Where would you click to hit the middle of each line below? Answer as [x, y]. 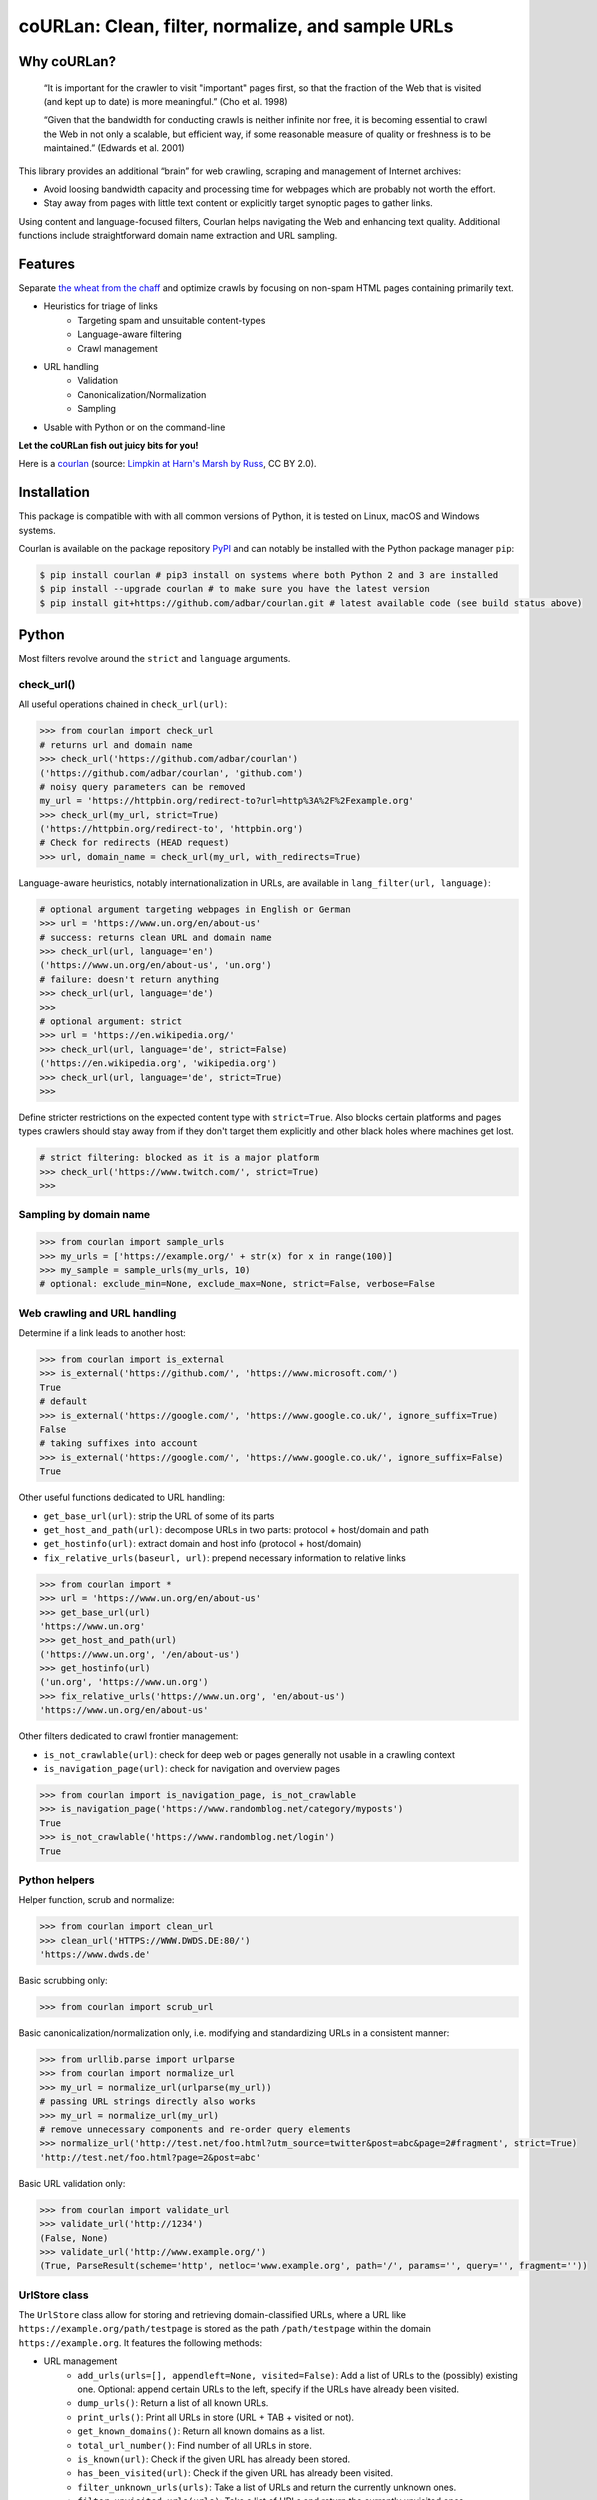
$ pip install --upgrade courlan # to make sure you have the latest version [234, 589]
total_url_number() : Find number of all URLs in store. [194, 2445]
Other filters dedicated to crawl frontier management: [128, 1736]
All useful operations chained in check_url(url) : [123, 704]
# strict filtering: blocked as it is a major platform [179, 1158]
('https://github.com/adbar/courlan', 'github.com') [171, 773]
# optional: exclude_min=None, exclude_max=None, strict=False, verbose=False [237, 1284]
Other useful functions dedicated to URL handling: [121, 1497]
